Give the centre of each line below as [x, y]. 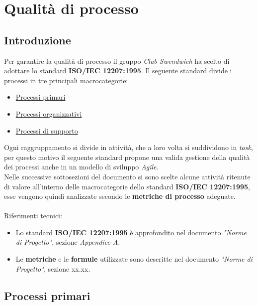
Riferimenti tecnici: [33, 216]
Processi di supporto [47, 130]
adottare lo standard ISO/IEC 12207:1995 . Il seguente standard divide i [118, 71]
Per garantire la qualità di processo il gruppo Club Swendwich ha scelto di [117, 61]
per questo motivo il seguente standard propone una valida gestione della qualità [127, 157]
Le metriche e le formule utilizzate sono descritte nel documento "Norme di [134, 259]
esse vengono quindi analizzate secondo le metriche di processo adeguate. [120, 196]
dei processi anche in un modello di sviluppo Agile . [81, 167]
